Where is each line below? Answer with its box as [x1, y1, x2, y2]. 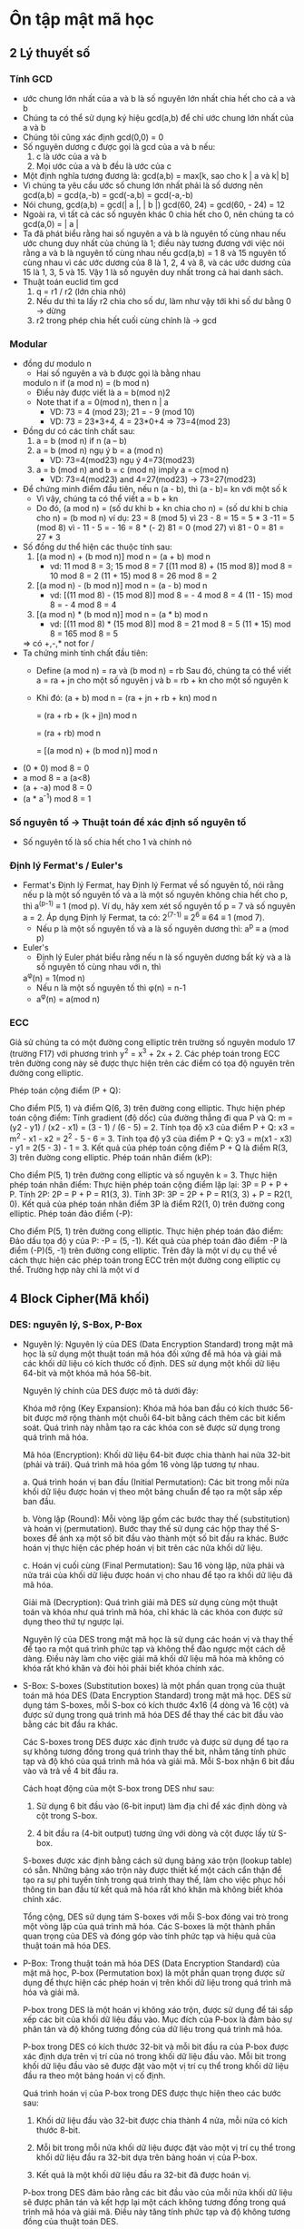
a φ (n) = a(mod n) [35, 992, 101, 1004]
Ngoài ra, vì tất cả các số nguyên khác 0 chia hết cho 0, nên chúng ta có [22, 209, 295, 220]
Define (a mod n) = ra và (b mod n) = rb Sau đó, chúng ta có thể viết [35, 666, 292, 676]
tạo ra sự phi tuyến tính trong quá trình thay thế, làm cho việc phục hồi [22, 1875, 286, 1885]
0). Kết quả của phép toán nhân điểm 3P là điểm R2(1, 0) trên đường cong [9, 1198, 286, 1209]
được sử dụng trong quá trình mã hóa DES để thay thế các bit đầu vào [22, 1710, 284, 1720]
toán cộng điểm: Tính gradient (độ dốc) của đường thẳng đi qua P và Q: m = [9, 1112, 293, 1123]
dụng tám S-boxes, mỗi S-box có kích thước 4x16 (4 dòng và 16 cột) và [22, 1700, 289, 1711]
